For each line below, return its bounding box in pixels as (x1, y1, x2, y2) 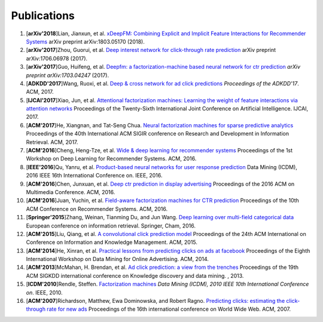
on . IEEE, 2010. (26, 289, 63, 296)
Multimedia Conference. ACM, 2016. (26, 188, 115, 195)
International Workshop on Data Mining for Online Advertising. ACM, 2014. (26, 256, 209, 263)
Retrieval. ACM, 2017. (26, 138, 78, 146)
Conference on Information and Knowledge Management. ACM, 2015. (26, 239, 197, 246)
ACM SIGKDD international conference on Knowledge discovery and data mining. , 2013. (26, 272, 244, 279)
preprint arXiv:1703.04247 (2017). (26, 72, 109, 79)
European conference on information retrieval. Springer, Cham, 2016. (26, 222, 196, 229)
